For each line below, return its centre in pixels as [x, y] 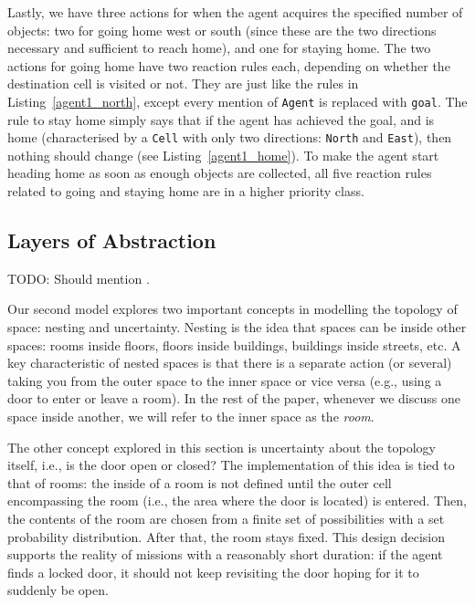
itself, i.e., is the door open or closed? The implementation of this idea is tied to [231, 465]
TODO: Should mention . [79, 278]
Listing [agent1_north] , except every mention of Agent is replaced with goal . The [237, 101]
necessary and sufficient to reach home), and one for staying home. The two [219, 48]
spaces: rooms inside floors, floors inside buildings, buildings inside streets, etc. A [234, 344]
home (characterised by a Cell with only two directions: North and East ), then [230, 137]
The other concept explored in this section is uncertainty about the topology [222, 447]
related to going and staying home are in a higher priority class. [186, 191]
